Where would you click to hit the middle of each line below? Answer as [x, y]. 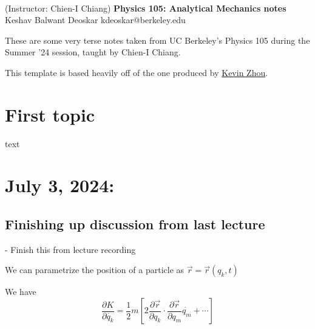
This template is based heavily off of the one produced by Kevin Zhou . [137, 72]
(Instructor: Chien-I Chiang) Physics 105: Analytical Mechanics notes [146, 8]
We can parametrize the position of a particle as [95, 270]
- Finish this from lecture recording [70, 249]
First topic [50, 114]
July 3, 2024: [60, 185]
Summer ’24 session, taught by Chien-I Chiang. [93, 52]
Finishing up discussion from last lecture [135, 224]
